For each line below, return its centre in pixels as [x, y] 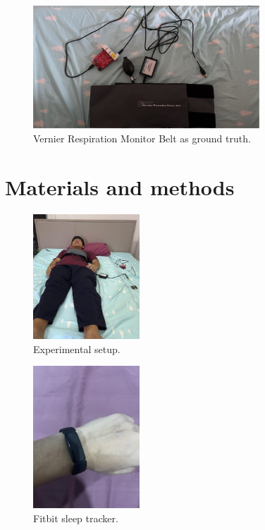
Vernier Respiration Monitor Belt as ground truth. [142, 138]
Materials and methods [120, 186]
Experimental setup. [77, 349]
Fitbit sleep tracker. [76, 518]
